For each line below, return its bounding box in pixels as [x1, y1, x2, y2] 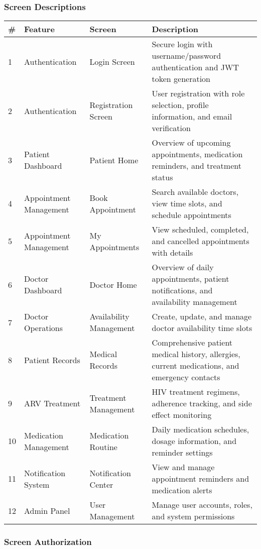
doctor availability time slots [152, 322, 252, 334]
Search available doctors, [152, 186, 239, 198]
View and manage [152, 461, 215, 473]
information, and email [152, 111, 232, 123]
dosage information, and [152, 435, 237, 447]
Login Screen [89, 55, 135, 67]
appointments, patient [152, 273, 229, 285]
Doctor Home [89, 278, 137, 290]
